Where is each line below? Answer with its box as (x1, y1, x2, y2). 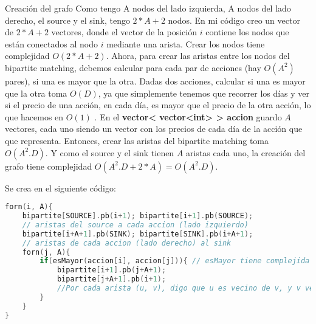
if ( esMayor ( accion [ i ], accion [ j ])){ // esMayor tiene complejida (39, 257, 310, 266)
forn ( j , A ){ (22, 247, 70, 257)
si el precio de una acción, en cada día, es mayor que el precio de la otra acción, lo (5, 98, 311, 111)
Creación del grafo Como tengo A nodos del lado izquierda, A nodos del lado (5, 2, 291, 14)
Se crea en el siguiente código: (5, 181, 116, 194)
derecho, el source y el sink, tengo (5, 13, 130, 26)
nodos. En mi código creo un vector (168, 13, 300, 26)
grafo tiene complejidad (5, 159, 92, 172)
